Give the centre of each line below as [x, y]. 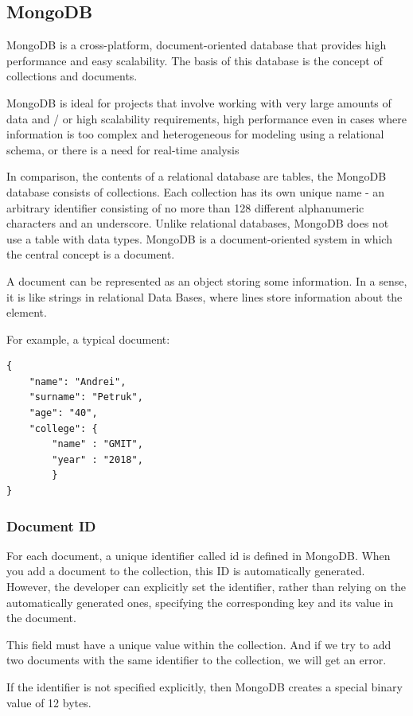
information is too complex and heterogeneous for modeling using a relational [195, 134]
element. [27, 312]
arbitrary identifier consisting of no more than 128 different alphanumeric [185, 207]
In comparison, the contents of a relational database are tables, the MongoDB [197, 176]
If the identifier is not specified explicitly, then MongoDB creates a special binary [205, 687]
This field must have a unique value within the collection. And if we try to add [199, 644]
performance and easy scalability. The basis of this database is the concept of [195, 60]
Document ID [51, 525]
